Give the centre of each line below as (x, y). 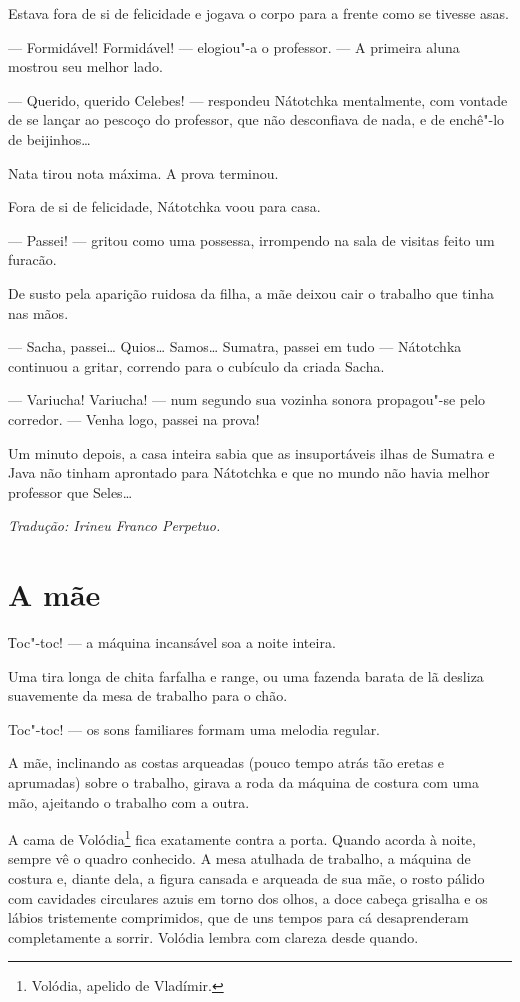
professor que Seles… (70, 491)
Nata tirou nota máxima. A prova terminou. (143, 172)
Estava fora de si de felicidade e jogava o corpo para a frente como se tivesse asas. (258, 13)
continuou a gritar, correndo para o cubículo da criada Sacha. (196, 365)
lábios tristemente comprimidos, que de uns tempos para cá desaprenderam (238, 917)
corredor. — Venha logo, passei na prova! (134, 418)
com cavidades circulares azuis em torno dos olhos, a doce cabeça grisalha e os (248, 897)
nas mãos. (38, 312)
